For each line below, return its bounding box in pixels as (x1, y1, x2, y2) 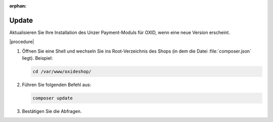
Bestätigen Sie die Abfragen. (22, 108, 82, 114)
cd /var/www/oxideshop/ (32, 69, 92, 74)
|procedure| (9, 38, 34, 45)
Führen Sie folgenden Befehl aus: (22, 82, 92, 88)
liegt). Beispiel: (22, 55, 53, 61)
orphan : (9, 3, 27, 9)
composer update (32, 95, 73, 101)
